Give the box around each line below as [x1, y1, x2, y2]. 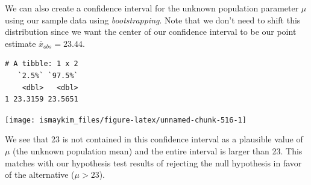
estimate [5, 37, 36, 49]
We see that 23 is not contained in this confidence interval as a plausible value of [5, 133, 303, 145]
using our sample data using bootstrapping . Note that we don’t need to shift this [5, 13, 301, 26]
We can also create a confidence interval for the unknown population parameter [5, 2, 299, 14]
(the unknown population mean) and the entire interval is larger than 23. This [13, 145, 303, 157]
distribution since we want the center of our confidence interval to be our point [5, 25, 297, 38]
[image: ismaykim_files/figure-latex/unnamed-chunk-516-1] [5, 115, 247, 124]
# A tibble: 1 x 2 [5, 59, 78, 68]
